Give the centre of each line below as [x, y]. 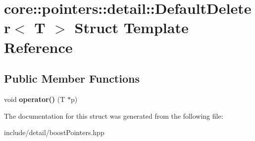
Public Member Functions [72, 78]
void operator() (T [35, 99]
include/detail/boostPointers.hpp [54, 132]
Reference [38, 47]
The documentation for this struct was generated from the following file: [114, 116]
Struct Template [131, 27]
